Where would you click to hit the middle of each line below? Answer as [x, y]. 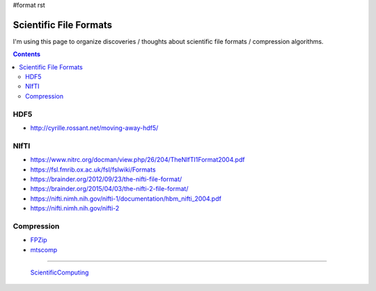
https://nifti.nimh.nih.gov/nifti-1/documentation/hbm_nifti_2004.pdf [126, 199]
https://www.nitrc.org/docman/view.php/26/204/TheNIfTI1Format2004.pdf [138, 160]
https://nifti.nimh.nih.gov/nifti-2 [75, 208]
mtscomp [44, 249]
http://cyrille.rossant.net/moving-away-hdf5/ [94, 128]
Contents [27, 54]
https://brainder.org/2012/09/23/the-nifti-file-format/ [106, 179]
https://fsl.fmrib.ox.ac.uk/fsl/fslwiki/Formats [93, 169]
